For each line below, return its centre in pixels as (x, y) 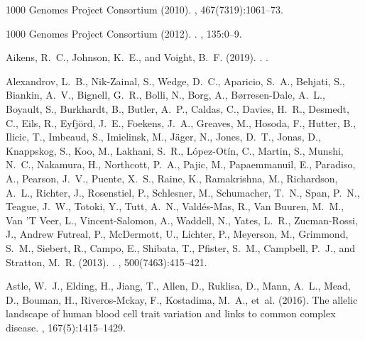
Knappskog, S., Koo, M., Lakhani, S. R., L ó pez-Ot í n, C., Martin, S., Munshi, (175, 150)
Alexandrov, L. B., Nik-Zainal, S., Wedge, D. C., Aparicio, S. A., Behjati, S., (175, 81)
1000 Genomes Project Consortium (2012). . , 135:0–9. (124, 33)
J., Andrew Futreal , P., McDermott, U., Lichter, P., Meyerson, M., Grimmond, (177, 234)
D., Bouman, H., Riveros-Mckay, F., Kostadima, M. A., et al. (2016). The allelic (182, 299)
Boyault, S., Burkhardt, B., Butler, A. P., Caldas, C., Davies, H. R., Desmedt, (178, 108)
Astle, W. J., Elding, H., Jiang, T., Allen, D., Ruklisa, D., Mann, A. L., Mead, (178, 286)
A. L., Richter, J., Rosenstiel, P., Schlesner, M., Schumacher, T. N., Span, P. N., (183, 192)
